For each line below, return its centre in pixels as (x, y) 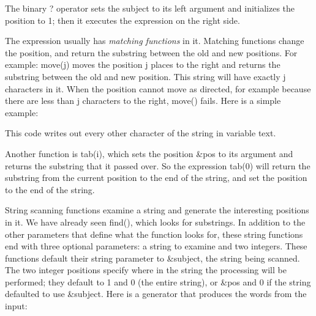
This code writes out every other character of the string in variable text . (141, 133)
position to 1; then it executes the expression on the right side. (122, 20)
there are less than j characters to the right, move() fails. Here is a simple (143, 101)
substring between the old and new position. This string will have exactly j (145, 76)
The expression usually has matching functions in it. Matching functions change (155, 41)
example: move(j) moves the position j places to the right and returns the (143, 64)
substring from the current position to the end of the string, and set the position (156, 178)
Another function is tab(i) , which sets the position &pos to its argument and (149, 153)
